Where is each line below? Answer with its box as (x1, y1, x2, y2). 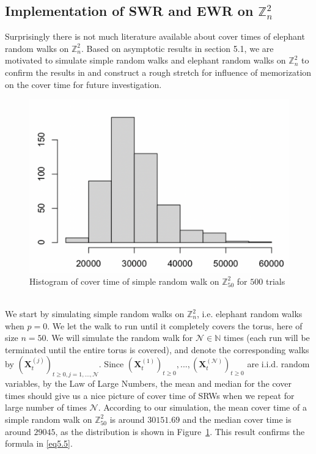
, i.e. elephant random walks (196, 307, 303, 320)
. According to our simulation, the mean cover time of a (98, 401, 307, 414)
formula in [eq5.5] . (5, 437, 73, 450)
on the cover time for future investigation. (5, 78, 162, 90)
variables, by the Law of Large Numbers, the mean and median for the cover (5, 377, 292, 390)
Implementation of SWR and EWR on (5, 1, 254, 20)
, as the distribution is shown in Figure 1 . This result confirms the (55, 425, 305, 438)
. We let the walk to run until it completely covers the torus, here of (47, 319, 303, 332)
